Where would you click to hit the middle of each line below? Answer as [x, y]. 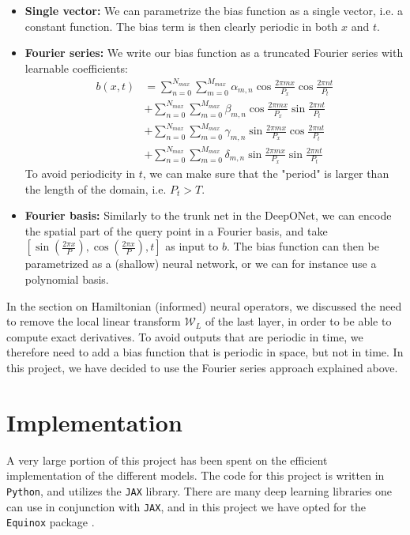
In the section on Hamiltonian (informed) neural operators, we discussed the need [204, 305]
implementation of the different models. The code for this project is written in [196, 475]
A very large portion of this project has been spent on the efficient [167, 460]
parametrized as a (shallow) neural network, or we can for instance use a [201, 264]
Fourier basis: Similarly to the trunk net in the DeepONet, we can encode [208, 215]
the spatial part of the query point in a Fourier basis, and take [176, 230]
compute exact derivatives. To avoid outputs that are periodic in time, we [185, 336]
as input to [192, 246]
